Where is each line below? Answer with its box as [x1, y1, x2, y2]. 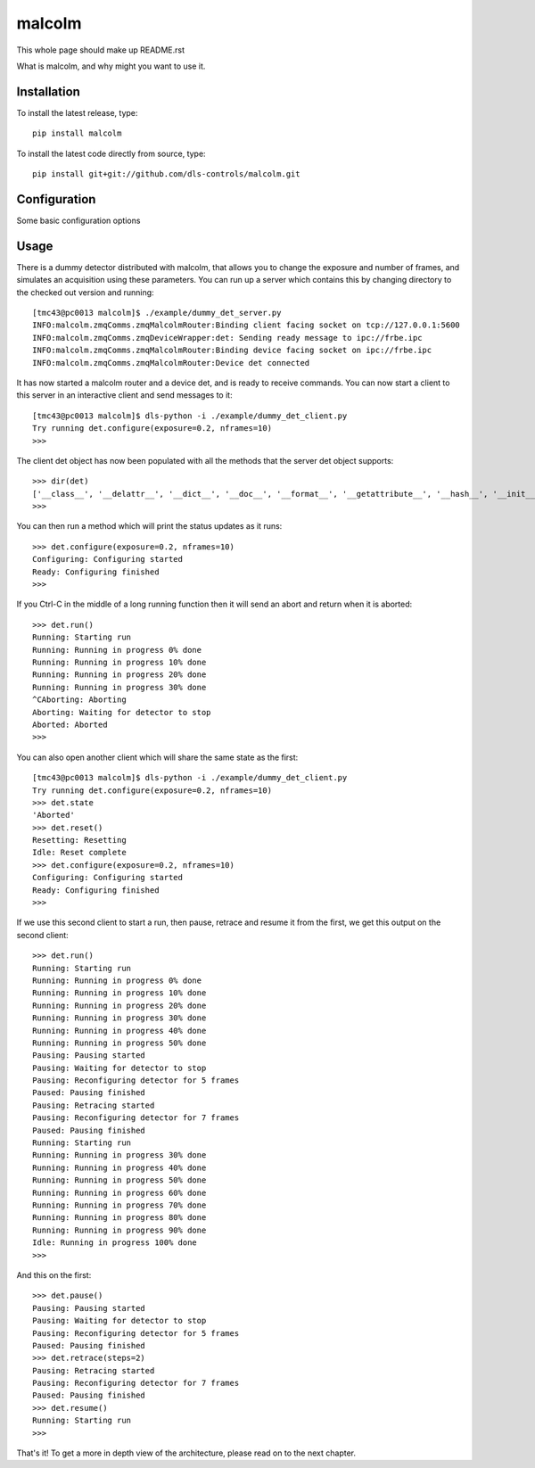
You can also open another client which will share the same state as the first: [16, 752, 299, 763]
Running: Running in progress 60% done [32, 1187, 207, 1198]
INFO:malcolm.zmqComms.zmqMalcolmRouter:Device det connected [32, 358, 310, 367]
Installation [16, 84, 80, 99]
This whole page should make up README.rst [16, 45, 185, 55]
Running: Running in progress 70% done [32, 1200, 207, 1210]
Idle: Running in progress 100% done [32, 1238, 198, 1248]
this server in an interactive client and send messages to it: [16, 390, 233, 400]
